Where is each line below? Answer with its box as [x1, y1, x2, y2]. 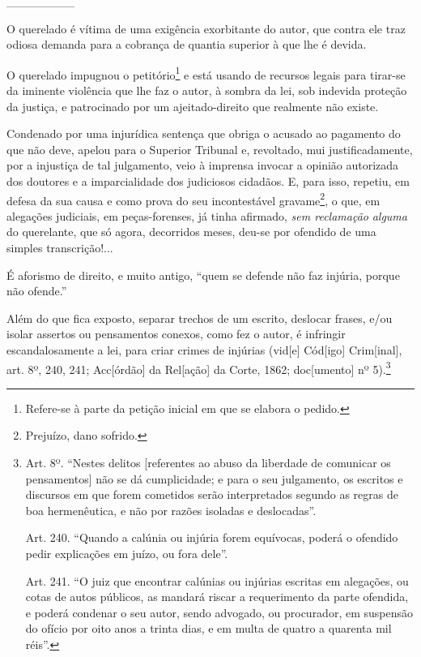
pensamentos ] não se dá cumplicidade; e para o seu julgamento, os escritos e [25, 470, 403, 487]
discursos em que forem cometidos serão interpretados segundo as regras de [25, 486, 398, 503]
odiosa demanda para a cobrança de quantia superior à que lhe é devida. [6, 36, 367, 53]
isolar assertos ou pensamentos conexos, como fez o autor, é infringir [6, 325, 346, 342]
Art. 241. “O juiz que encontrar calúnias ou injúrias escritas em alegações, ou [25, 572, 409, 589]
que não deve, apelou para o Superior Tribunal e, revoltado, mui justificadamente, [6, 140, 413, 157]
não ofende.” [6, 282, 67, 299]
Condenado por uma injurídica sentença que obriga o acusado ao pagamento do [6, 125, 401, 142]
